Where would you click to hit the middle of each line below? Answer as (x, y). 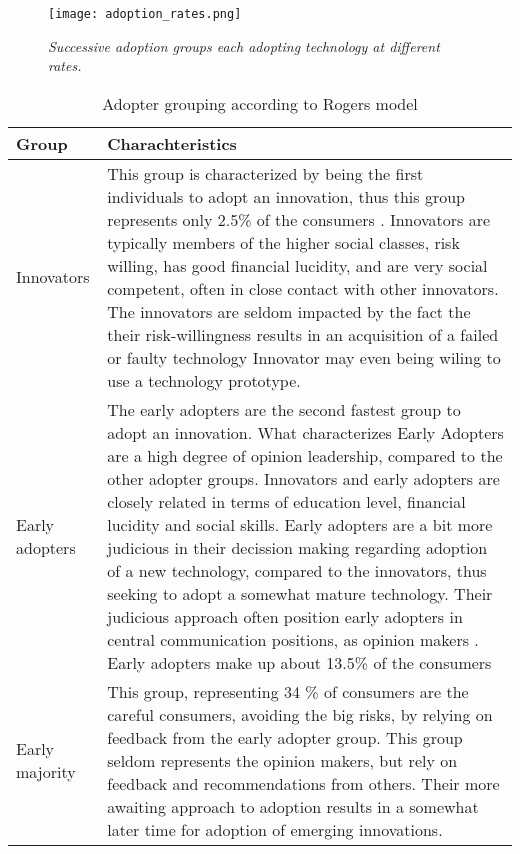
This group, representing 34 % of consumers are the (288, 691)
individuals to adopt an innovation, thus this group (286, 196)
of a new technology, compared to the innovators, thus (297, 570)
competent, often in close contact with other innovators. (303, 288)
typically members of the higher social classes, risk (283, 242)
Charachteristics (172, 143)
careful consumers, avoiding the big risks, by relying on (300, 714)
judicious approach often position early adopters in (285, 616)
